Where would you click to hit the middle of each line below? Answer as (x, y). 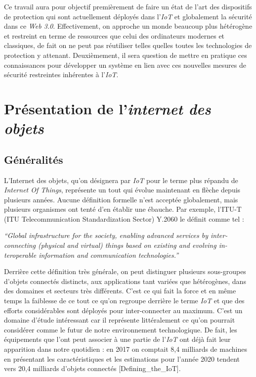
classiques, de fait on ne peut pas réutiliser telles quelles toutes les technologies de (128, 45)
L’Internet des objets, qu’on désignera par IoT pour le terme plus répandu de (121, 180)
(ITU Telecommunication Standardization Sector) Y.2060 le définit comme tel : (124, 218)
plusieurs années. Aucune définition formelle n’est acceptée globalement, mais (121, 199)
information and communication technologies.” (109, 255)
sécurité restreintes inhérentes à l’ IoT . (61, 74)
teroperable (20, 255)
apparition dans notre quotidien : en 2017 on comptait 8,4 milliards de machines (126, 349)
